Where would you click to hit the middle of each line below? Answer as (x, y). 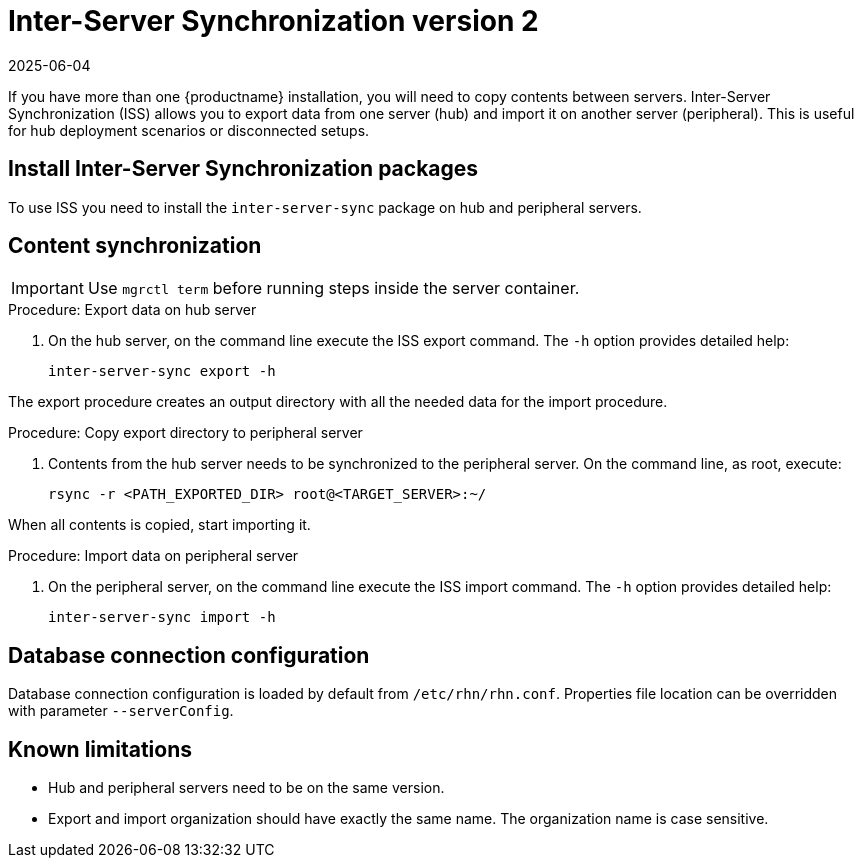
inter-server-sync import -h (162, 617)
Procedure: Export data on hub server (132, 310)
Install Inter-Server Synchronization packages (243, 169)
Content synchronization (135, 246)
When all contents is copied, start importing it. (159, 525)
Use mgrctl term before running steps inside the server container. (333, 288)
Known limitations (100, 749)
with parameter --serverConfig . (121, 711)
